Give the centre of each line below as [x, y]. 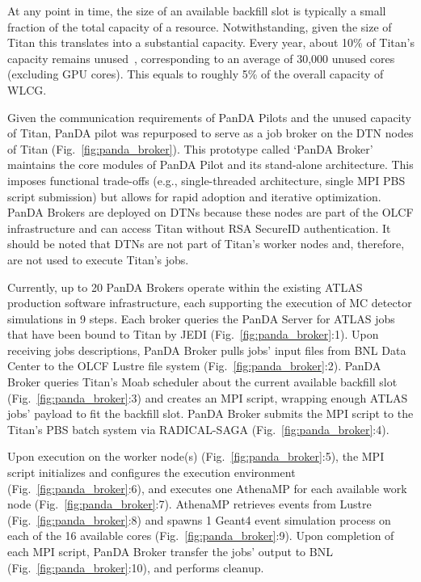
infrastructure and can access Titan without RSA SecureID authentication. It [199, 228]
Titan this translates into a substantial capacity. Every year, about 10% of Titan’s [211, 42]
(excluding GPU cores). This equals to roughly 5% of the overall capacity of [196, 74]
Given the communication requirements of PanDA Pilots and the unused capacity [209, 117]
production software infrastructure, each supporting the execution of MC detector [210, 303]
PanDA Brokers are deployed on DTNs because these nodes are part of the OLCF [210, 212]
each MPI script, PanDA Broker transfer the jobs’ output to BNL [170, 551]
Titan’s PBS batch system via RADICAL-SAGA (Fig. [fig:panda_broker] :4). [198, 429]
